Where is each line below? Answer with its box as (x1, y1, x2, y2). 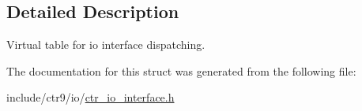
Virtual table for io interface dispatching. (6, 36, 206, 53)
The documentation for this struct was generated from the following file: (6, 62, 356, 79)
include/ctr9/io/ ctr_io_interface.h (6, 89, 175, 105)
